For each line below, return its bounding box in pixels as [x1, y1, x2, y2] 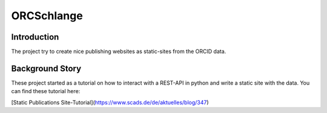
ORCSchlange [11, 9, 83, 22]
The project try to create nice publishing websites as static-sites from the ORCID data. [11, 48, 226, 55]
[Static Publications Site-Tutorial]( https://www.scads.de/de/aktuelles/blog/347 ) [11, 99, 209, 106]
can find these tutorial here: [11, 88, 81, 95]
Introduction [11, 32, 59, 42]
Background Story [11, 63, 82, 73]
